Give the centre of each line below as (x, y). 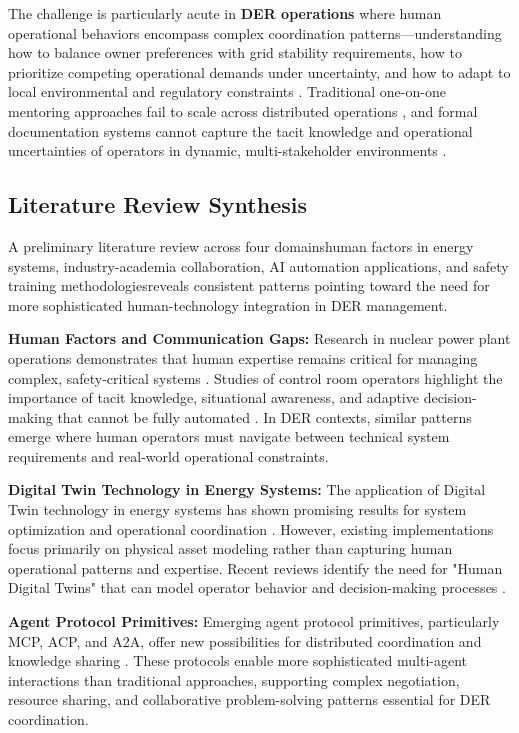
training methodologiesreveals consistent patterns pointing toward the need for (249, 285)
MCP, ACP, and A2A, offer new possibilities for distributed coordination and (245, 640)
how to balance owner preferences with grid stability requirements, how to (235, 52)
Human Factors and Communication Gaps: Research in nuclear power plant (259, 338)
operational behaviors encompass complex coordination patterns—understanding (255, 32)
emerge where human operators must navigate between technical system (229, 436)
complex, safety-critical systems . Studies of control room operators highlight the (255, 377)
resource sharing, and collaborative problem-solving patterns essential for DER (249, 699)
